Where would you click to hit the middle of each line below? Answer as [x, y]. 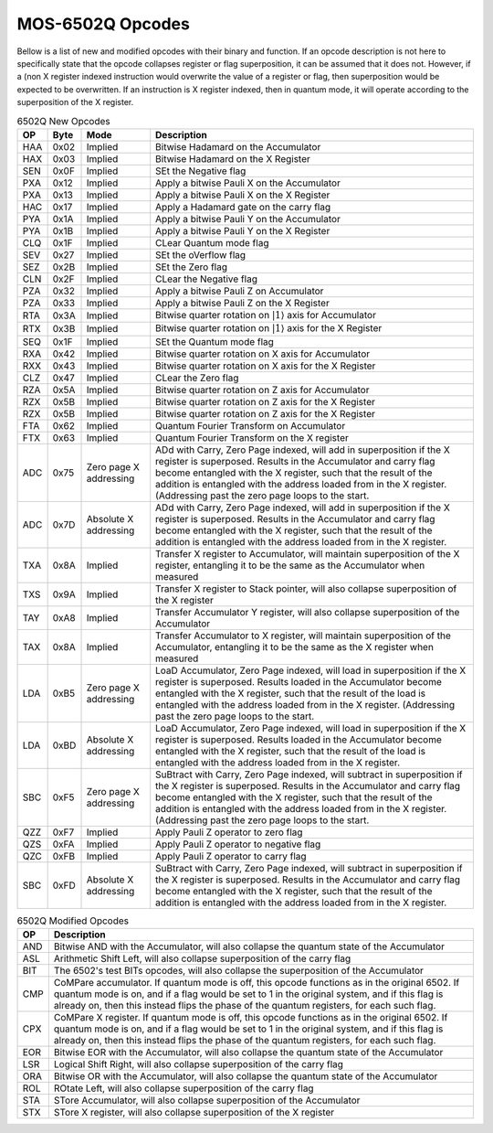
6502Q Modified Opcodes [73, 921]
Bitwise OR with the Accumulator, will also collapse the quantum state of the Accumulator [246, 1076]
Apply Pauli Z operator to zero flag [229, 832]
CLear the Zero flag [197, 378]
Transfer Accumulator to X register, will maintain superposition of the [303, 636]
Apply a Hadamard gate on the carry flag [243, 207]
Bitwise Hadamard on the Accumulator [238, 146]
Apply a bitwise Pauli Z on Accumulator [240, 291]
